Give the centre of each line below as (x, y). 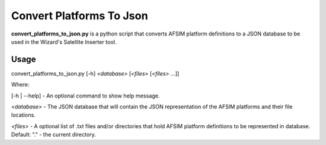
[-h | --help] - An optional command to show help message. (85, 96)
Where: (20, 85)
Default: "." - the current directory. (54, 135)
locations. (23, 115)
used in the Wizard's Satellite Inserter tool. (64, 42)
